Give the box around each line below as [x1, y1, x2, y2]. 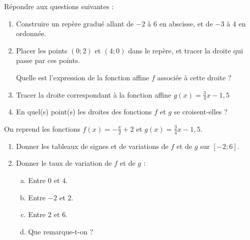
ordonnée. [16, 28, 46, 39]
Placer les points [16, 45, 68, 55]
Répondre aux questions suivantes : [4, 1, 114, 11]
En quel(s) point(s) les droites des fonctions [16, 106, 152, 117]
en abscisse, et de [159, 18, 213, 28]
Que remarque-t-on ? [28, 226, 93, 236]
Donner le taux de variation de [16, 158, 112, 168]
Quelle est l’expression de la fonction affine [16, 72, 149, 82]
